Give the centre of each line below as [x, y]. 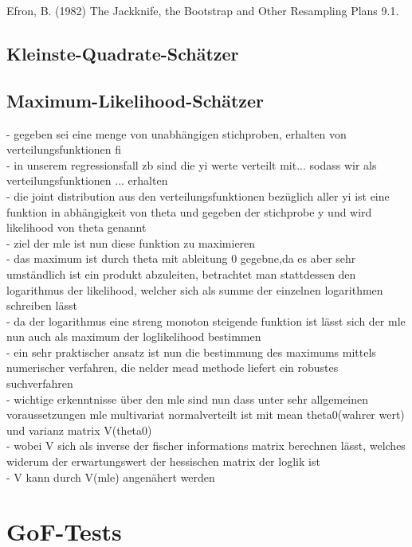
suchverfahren [40, 383]
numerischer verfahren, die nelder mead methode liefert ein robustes [173, 367]
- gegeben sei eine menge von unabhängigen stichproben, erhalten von [177, 133]
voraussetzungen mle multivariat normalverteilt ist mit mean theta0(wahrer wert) [206, 414]
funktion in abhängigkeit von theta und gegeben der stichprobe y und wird [189, 211]
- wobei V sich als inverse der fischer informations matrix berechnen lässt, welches [206, 445]
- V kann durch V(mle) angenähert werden [111, 477]
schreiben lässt [42, 305]
